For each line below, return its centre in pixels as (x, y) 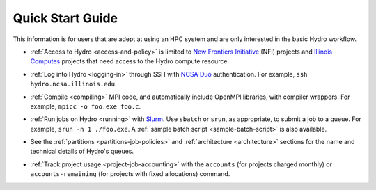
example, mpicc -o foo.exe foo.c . (86, 106)
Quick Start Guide (65, 18)
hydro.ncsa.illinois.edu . (73, 84)
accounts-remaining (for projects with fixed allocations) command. (130, 174)
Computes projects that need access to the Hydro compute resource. (130, 61)
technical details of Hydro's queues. (82, 151)
